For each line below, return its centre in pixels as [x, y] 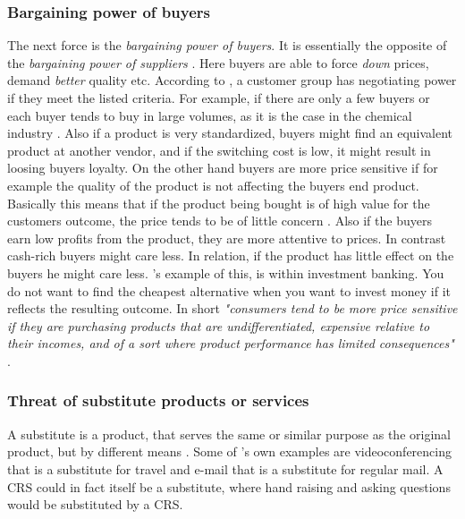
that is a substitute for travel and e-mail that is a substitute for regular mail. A [225, 468]
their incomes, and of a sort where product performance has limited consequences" [231, 343]
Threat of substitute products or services [158, 400]
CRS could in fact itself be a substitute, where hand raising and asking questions [229, 486]
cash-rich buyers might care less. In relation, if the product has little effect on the [231, 255]
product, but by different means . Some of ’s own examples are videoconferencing [229, 451]
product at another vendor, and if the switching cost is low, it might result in [219, 150]
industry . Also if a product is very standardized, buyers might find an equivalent [230, 133]
